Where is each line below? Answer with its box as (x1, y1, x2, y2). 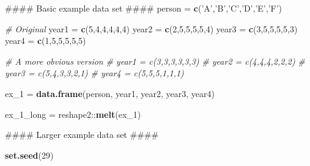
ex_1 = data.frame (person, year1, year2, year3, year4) (5, 87, 215, 99)
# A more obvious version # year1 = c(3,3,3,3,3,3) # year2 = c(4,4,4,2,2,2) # (5, 54, 305, 67)
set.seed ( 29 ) (5, 148, 54, 161)
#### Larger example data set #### (5, 128, 159, 141)
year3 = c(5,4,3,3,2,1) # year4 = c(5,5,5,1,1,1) (5, 67, 184, 79)
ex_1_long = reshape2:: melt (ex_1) (5, 107, 141, 120)
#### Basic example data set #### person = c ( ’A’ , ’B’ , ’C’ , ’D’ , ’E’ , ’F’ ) (5, 2, 282, 14)
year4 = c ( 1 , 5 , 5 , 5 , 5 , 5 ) (5, 34, 86, 47)
